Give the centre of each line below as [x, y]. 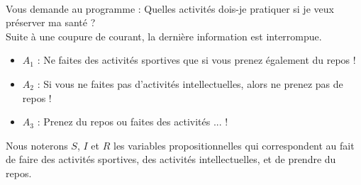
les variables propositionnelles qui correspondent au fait [234, 145]
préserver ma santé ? [51, 22]
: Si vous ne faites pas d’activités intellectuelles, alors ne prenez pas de [190, 83]
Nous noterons [37, 145]
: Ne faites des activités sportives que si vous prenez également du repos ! [196, 60]
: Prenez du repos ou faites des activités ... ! [133, 122]
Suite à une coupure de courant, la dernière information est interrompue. [164, 36]
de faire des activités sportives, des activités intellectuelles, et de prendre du [171, 159]
